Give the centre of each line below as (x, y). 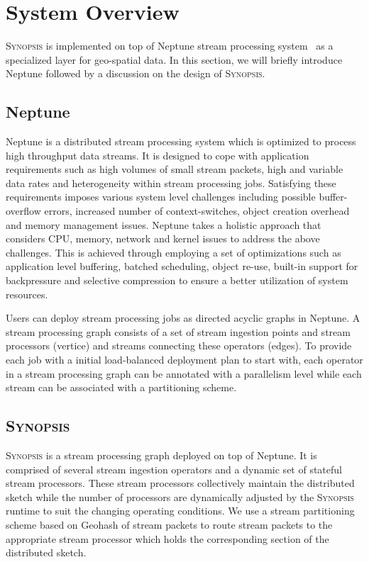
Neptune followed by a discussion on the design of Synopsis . (136, 73)
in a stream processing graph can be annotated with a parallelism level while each (184, 373)
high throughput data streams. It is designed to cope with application (158, 155)
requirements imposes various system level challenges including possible (161, 197)
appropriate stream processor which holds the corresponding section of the (167, 538)
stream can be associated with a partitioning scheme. (121, 387)
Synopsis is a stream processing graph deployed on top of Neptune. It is (161, 455)
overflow (23, 211)
